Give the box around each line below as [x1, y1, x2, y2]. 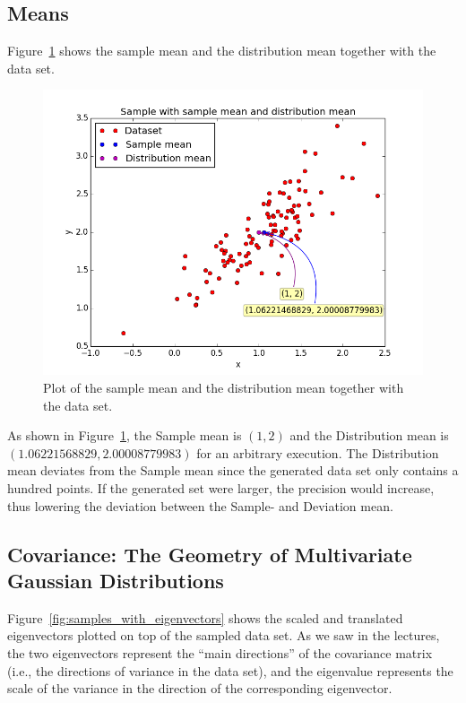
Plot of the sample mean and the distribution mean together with [43, 378, 404, 396]
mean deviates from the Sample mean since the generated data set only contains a [7, 461, 459, 480]
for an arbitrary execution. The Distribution [196, 443, 439, 462]
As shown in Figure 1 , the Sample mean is [7, 426, 242, 445]
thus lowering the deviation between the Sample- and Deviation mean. [7, 496, 393, 515]
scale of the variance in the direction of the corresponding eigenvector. [7, 679, 393, 698]
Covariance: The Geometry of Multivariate [7, 540, 412, 568]
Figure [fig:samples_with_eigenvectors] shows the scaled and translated [7, 608, 403, 627]
